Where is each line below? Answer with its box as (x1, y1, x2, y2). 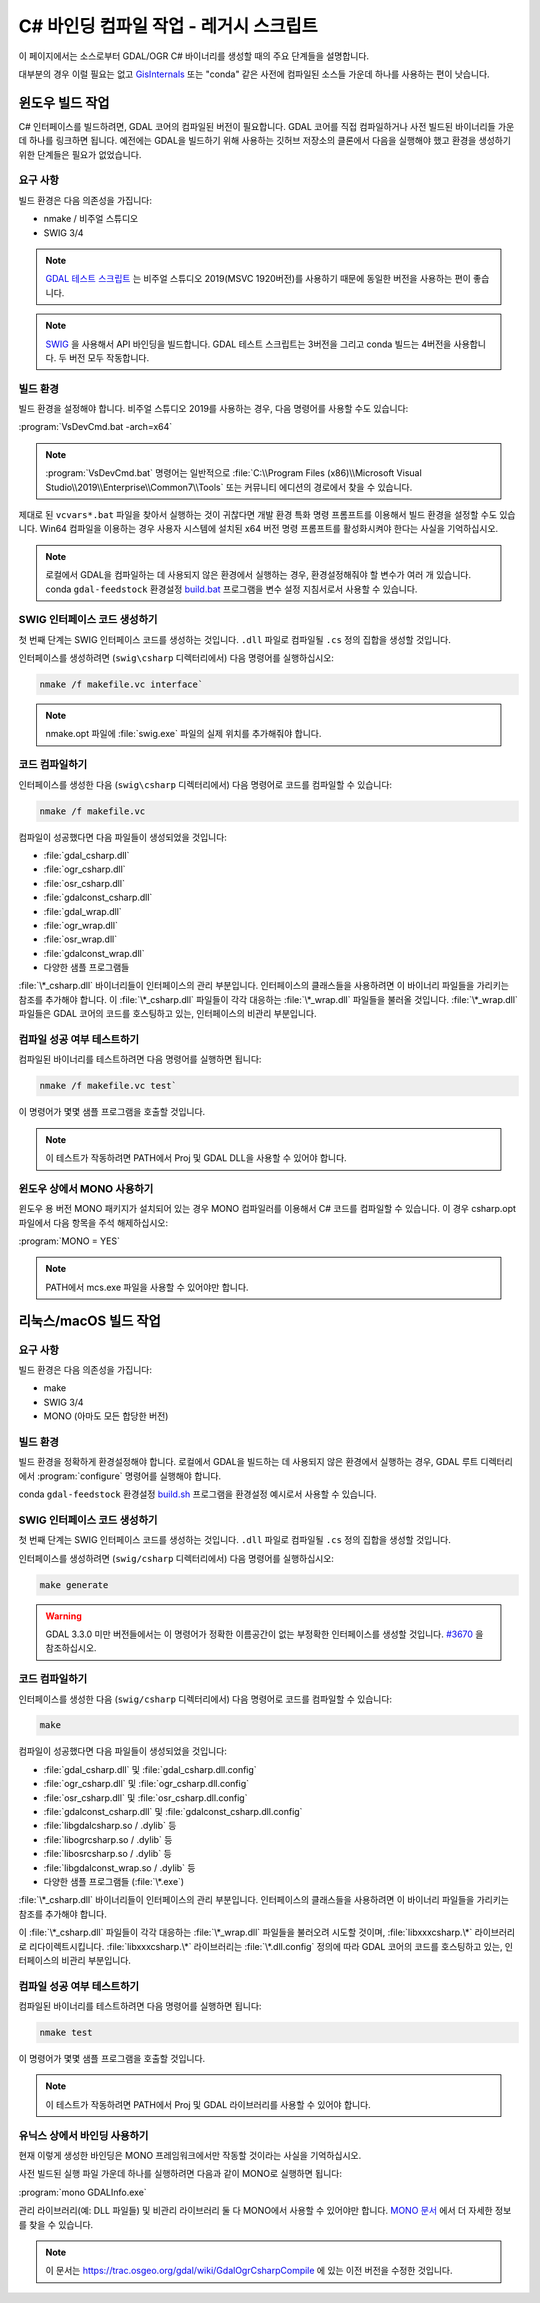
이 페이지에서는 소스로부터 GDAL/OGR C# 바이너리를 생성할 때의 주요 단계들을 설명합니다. (18, 50, 370, 62)
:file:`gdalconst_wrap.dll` (43, 947, 145, 959)
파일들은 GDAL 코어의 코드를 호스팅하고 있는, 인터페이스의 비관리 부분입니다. (18, 1008, 317, 1020)
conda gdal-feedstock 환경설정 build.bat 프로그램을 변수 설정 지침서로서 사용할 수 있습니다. (45, 583, 418, 595)
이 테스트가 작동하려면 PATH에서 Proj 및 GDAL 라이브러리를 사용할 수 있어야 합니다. (45, 2098, 372, 2110)
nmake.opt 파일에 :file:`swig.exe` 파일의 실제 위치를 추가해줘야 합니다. (45, 728, 322, 740)
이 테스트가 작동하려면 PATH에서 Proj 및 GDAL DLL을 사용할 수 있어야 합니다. (45, 1152, 347, 1164)
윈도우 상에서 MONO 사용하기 (18, 1181, 154, 1195)
